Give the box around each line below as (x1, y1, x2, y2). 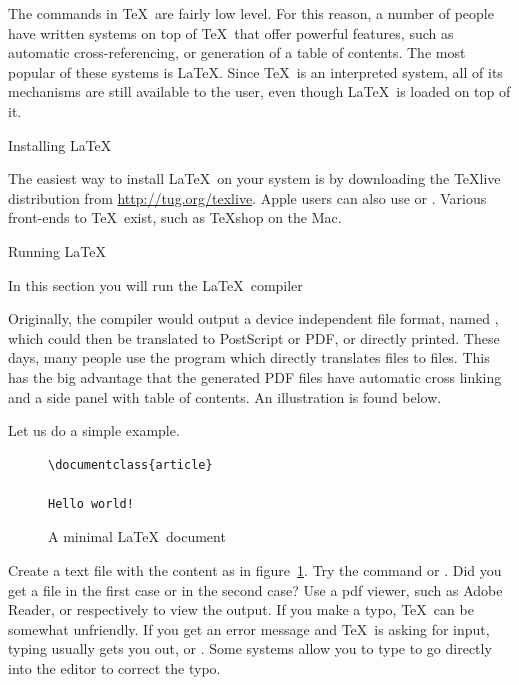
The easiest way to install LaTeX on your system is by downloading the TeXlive (8, 168, 501, 189)
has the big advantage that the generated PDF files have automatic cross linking (8, 366, 502, 387)
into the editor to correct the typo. (8, 658, 221, 679)
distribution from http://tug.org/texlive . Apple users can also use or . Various (8, 187, 487, 208)
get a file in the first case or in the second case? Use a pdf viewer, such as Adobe (8, 579, 503, 600)
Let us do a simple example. (8, 420, 180, 441)
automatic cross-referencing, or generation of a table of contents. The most (8, 42, 466, 63)
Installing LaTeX (8, 134, 112, 155)
